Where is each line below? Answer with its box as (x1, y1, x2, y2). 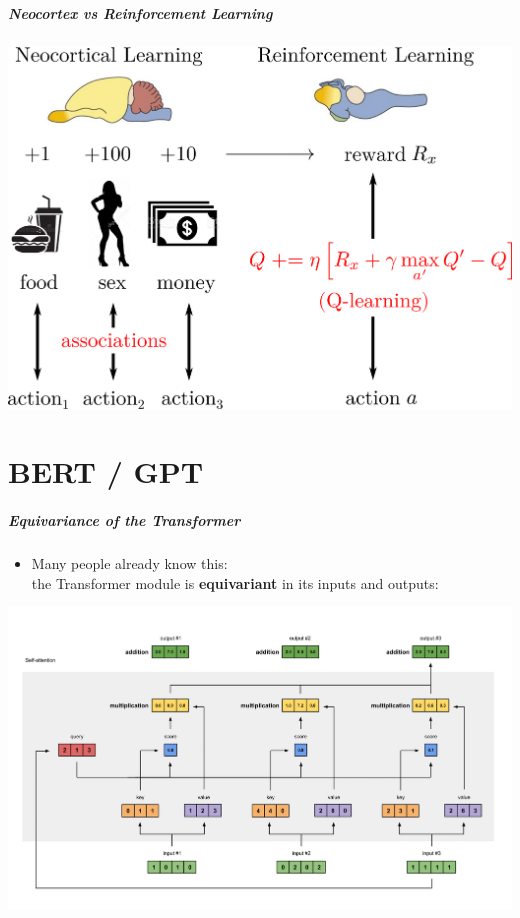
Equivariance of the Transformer (8, 510, 241, 531)
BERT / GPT (8, 451, 204, 492)
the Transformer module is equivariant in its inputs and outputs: (31, 572, 439, 593)
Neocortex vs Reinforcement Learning (8, 2, 273, 23)
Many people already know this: (31, 553, 228, 574)
